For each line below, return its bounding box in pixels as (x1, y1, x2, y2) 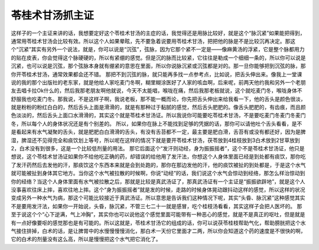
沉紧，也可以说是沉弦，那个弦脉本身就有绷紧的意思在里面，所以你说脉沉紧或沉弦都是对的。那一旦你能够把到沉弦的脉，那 (11, 63, 306, 70)
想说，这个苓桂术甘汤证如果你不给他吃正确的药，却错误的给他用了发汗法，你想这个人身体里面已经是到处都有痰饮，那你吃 (11, 153, 306, 160)
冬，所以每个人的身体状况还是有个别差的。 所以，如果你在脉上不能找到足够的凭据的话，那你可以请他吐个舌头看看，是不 (11, 120, 302, 127)
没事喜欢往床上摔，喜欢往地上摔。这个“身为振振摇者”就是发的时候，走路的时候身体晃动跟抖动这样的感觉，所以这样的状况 (11, 186, 305, 193)
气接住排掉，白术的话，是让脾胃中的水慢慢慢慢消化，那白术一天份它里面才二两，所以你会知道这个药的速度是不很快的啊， (11, 227, 306, 234)
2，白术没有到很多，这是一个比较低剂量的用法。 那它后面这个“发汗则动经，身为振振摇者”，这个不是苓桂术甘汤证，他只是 (11, 145, 305, 152)
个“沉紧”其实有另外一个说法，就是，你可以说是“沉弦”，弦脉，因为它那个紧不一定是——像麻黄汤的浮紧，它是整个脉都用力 (11, 46, 305, 53)
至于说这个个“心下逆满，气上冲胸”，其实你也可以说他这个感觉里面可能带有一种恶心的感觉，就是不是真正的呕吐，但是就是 (11, 211, 305, 218)
